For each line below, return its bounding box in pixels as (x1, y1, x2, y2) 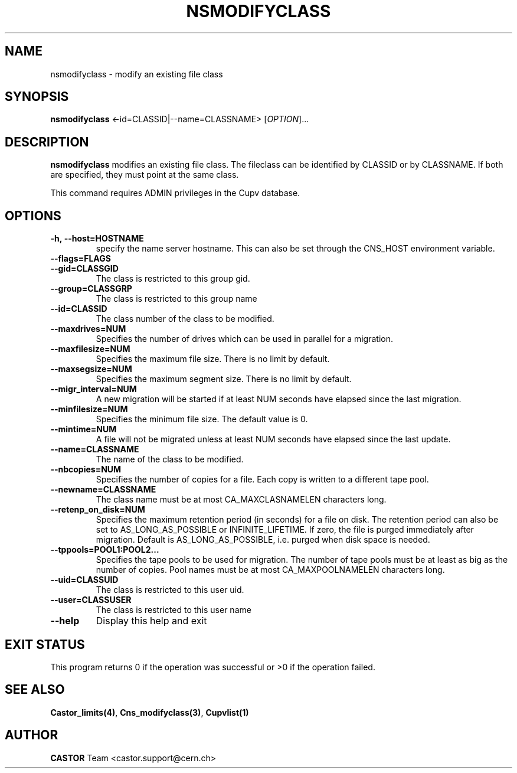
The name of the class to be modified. (96, 454, 244, 465)
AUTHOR (5, 728, 58, 743)
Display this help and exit (96, 615, 207, 627)
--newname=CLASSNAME (50, 484, 156, 495)
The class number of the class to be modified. (96, 314, 274, 324)
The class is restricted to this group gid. (96, 273, 250, 284)
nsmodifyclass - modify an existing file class (50, 69, 223, 79)
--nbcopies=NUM (50, 464, 122, 475)
